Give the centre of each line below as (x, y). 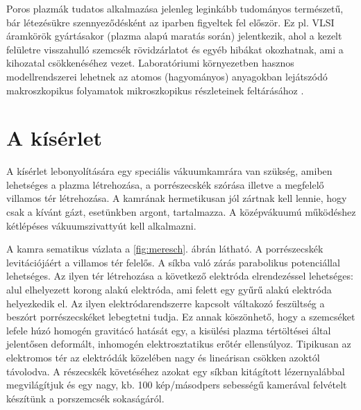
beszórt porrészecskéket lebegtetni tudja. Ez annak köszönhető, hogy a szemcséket (181, 317)
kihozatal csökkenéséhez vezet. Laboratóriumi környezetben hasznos (150, 63)
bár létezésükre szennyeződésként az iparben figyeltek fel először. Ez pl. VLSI (170, 22)
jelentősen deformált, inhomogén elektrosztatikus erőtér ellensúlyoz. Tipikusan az (179, 344)
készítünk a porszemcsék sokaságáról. (85, 398)
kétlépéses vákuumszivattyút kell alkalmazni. (101, 225)
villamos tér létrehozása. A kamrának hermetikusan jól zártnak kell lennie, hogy (177, 198)
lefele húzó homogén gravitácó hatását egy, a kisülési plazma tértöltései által (169, 330)
